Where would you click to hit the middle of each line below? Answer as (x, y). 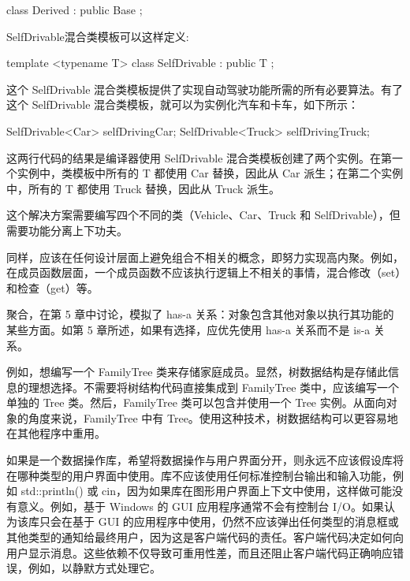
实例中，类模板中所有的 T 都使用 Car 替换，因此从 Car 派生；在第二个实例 (210, 173)
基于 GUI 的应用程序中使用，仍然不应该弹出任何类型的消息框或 (235, 521)
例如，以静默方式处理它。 (94, 568)
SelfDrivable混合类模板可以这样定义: (98, 36)
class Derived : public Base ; (75, 9)
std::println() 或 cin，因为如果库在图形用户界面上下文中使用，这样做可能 (206, 491)
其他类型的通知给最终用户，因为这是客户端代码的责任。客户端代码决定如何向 (205, 537)
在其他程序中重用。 (56, 433)
